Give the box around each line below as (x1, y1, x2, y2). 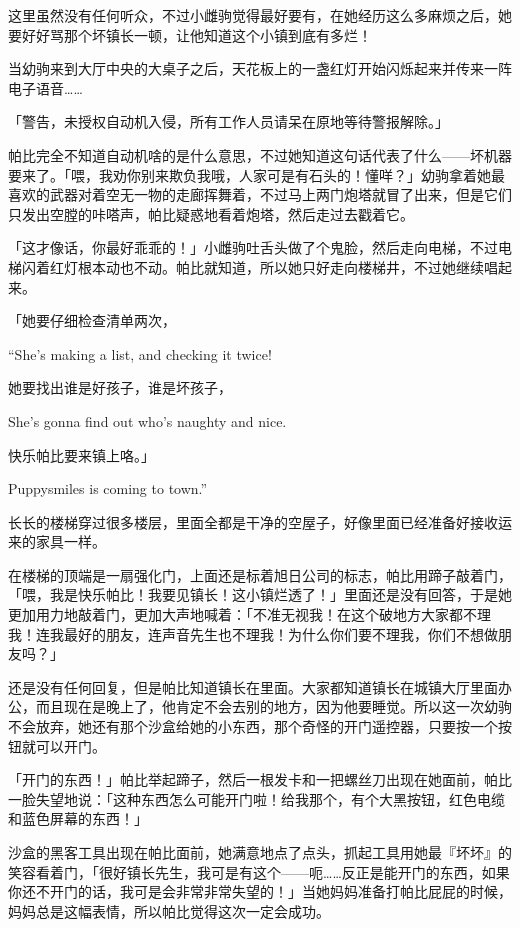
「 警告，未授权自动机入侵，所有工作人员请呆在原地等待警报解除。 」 (8, 111, 449, 132)
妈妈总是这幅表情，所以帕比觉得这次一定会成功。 (8, 900, 330, 921)
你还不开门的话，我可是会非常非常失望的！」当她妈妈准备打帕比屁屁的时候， (8, 881, 512, 902)
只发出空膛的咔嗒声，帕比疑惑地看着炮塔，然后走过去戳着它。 (8, 203, 414, 224)
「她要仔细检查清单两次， (8, 310, 176, 331)
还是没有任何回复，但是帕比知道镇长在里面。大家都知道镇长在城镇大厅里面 (8, 676, 498, 697)
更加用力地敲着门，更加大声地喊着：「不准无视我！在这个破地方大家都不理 (8, 604, 491, 625)
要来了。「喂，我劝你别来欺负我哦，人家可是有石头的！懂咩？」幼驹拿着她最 (8, 164, 505, 185)
